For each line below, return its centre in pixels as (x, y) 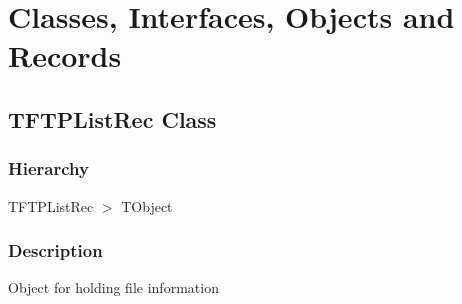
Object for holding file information (113, 287)
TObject (147, 205)
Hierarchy (48, 168)
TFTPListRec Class (112, 118)
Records (65, 55)
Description (55, 250)
